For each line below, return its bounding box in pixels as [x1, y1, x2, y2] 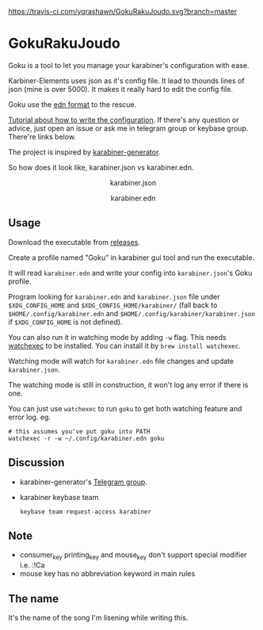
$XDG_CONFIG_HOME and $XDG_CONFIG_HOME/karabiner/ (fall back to [8, 300, 218, 310]
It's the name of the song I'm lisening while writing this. [8, 613, 189, 622]
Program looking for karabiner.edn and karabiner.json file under [8, 292, 220, 301]
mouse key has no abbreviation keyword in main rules [19, 569, 196, 578]
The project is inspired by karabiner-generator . [8, 147, 161, 157]
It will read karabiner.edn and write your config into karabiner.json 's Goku [8, 268, 253, 277]
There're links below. [8, 132, 77, 141]
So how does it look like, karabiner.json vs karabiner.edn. [8, 162, 194, 172]
